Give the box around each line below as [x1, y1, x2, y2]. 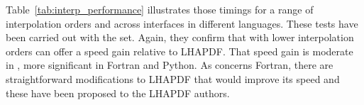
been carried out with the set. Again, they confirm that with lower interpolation [6, 30, 354, 45]
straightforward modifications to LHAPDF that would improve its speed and [6, 71, 340, 86]
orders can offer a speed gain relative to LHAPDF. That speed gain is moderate [6, 43, 353, 58]
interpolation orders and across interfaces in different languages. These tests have [6, 16, 358, 31]
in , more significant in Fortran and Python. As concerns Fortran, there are [6, 57, 333, 72]
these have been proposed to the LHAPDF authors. [6, 85, 230, 100]
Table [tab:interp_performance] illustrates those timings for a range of [6, 2, 314, 16]
